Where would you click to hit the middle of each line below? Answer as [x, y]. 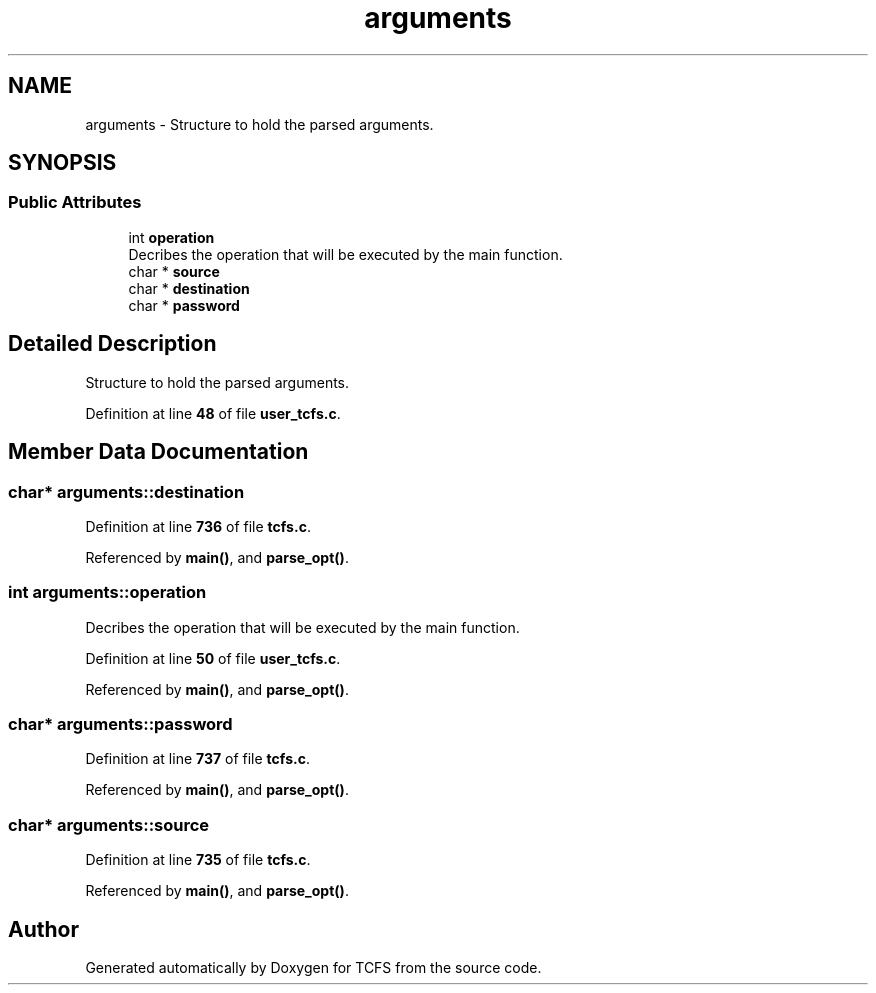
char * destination [189, 288]
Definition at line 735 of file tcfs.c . [198, 860]
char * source [174, 271]
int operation [171, 237]
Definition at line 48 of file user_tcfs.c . [213, 413]
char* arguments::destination [126, 491]
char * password [184, 305]
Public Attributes [75, 202]
